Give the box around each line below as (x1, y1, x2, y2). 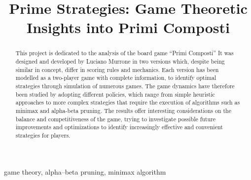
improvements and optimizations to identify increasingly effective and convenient (15, 123, 223, 131)
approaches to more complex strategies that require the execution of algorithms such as (15, 98, 240, 107)
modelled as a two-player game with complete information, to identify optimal (15, 73, 216, 82)
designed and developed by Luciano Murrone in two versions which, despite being (15, 57, 225, 66)
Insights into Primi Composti (27, 17, 230, 37)
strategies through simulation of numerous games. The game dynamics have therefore (15, 81, 235, 90)
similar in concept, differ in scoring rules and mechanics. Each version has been (15, 65, 219, 73)
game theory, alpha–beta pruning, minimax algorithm (4, 166, 166, 177)
